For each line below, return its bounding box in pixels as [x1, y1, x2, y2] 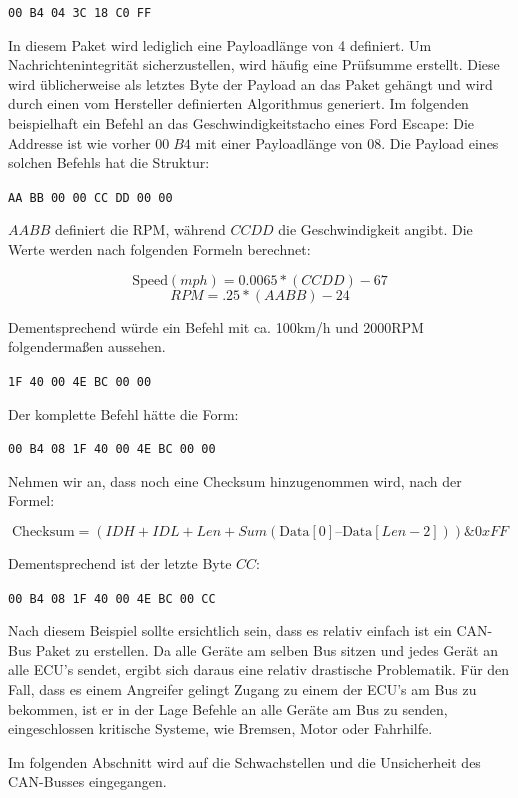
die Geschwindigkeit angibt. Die [278, 219, 473, 240]
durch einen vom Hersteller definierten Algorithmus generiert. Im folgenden [8, 93, 469, 114]
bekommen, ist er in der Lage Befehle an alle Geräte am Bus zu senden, [8, 698, 448, 719]
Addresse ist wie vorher [8, 132, 151, 153]
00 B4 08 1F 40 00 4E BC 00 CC [8, 591, 216, 606]
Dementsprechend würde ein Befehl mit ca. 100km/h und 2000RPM [8, 316, 424, 337]
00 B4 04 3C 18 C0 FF [8, 6, 152, 20]
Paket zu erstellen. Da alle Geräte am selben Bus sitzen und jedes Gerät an [35, 639, 498, 660]
